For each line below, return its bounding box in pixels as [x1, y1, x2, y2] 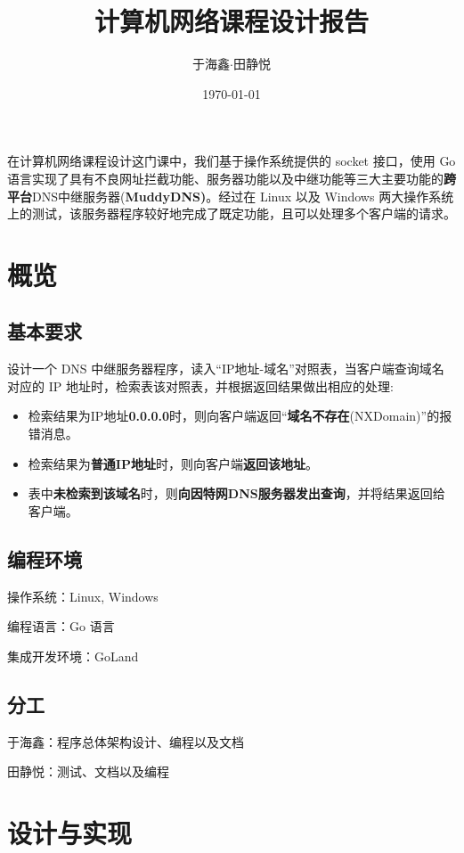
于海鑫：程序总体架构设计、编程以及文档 [7, 732, 244, 750]
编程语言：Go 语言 [7, 617, 115, 636]
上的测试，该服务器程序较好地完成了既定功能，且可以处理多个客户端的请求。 [7, 204, 456, 223]
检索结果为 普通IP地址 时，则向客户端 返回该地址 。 [28, 454, 318, 472]
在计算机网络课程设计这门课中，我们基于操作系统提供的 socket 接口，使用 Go [7, 152, 456, 170]
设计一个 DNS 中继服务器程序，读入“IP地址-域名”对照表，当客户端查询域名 [7, 359, 444, 378]
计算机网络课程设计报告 [94, 3, 369, 39]
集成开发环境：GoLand [7, 646, 139, 665]
